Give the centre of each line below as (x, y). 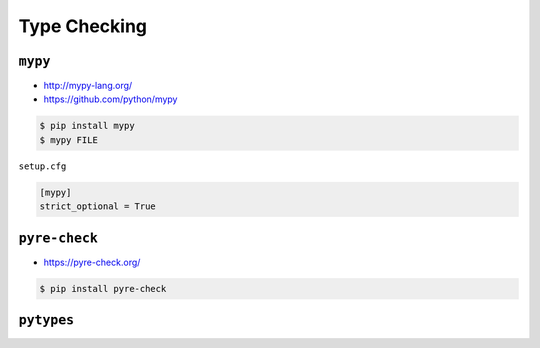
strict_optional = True (98, 206)
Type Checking (83, 26)
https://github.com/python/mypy (110, 99)
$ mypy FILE (69, 139)
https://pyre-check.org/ (92, 262)
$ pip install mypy (87, 126)
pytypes (46, 320)
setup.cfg (42, 166)
